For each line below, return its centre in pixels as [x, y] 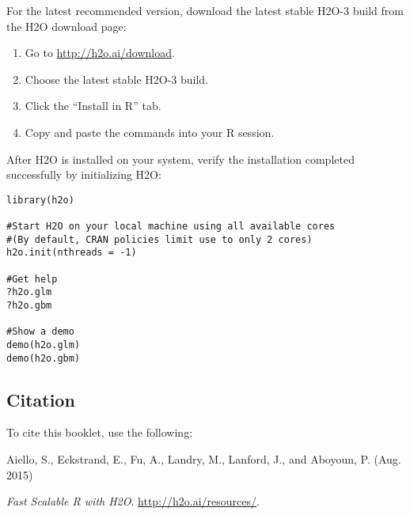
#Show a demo [40, 332]
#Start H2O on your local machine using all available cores [171, 227]
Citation [41, 399]
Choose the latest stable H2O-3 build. [117, 79]
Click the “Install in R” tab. [93, 106]
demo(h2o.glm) [44, 345]
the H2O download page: [66, 26]
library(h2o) [40, 200]
